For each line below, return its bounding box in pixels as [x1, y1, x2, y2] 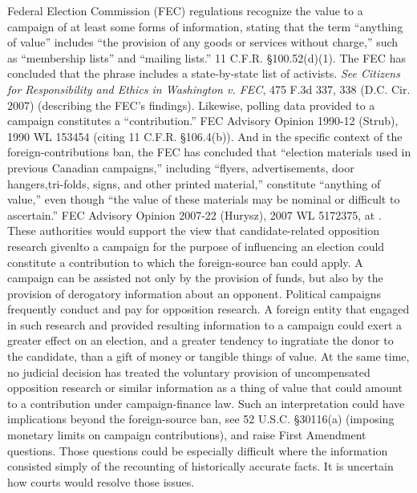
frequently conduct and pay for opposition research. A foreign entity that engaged [7, 301, 410, 317]
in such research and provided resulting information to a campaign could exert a [7, 316, 403, 333]
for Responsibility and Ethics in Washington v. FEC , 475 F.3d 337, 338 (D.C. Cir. [7, 80, 411, 97]
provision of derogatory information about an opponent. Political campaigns [7, 285, 382, 301]
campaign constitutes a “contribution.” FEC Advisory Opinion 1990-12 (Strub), [7, 112, 399, 129]
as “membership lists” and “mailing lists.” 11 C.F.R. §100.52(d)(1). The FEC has [7, 49, 406, 66]
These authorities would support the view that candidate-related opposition [7, 222, 380, 239]
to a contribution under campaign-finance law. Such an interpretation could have [7, 394, 405, 411]
